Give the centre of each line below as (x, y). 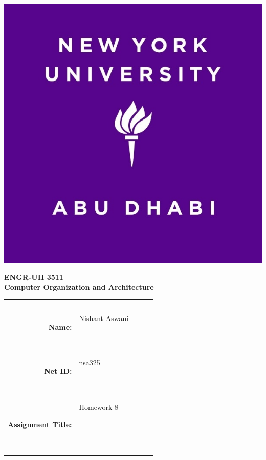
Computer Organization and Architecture (79, 287)
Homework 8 (99, 406)
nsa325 (90, 362)
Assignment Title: (40, 424)
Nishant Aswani (104, 318)
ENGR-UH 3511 (34, 277)
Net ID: (58, 371)
